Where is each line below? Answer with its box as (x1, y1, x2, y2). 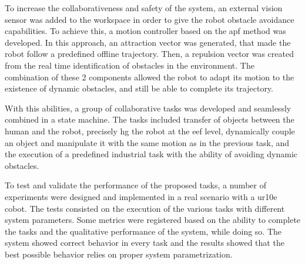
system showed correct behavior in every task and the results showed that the (5, 236, 284, 249)
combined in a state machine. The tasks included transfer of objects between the (5, 113, 294, 126)
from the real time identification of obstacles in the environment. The (5, 59, 254, 71)
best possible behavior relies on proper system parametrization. (5, 248, 233, 260)
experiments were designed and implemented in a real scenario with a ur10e (5, 190, 277, 202)
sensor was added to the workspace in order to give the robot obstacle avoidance (5, 13, 294, 25)
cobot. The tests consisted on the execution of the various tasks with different (5, 202, 285, 214)
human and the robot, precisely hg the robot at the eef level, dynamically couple (5, 124, 295, 137)
